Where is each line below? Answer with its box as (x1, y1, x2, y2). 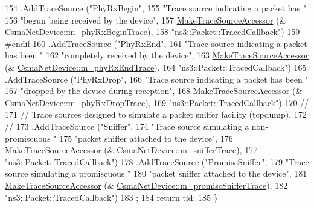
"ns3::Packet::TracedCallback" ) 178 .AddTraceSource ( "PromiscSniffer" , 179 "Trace (5, 155, 309, 168)
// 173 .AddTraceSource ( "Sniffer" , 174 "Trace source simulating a (5, 119, 249, 132)
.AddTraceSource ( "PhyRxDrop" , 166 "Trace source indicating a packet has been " (5, 72, 309, 85)
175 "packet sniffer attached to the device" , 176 (59, 131, 233, 144)
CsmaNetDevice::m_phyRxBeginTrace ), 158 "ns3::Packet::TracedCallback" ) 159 (5, 25, 300, 38)
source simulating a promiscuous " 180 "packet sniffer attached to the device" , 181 (5, 167, 307, 180)
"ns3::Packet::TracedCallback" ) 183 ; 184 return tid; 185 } (5, 191, 218, 203)
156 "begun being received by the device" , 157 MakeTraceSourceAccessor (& (5, 13, 286, 26)
